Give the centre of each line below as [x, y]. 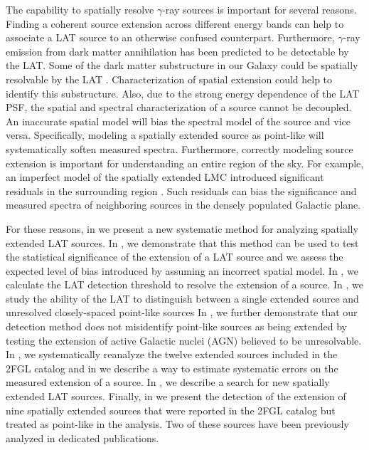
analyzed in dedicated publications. [82, 438]
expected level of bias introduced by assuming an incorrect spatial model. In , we [182, 270]
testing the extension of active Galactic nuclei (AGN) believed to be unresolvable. [184, 340]
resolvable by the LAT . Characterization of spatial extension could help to [169, 79]
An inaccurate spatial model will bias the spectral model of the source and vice [178, 121]
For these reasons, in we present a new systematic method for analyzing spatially [182, 228]
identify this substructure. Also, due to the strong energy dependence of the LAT [183, 93]
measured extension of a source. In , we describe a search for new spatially [168, 382]
